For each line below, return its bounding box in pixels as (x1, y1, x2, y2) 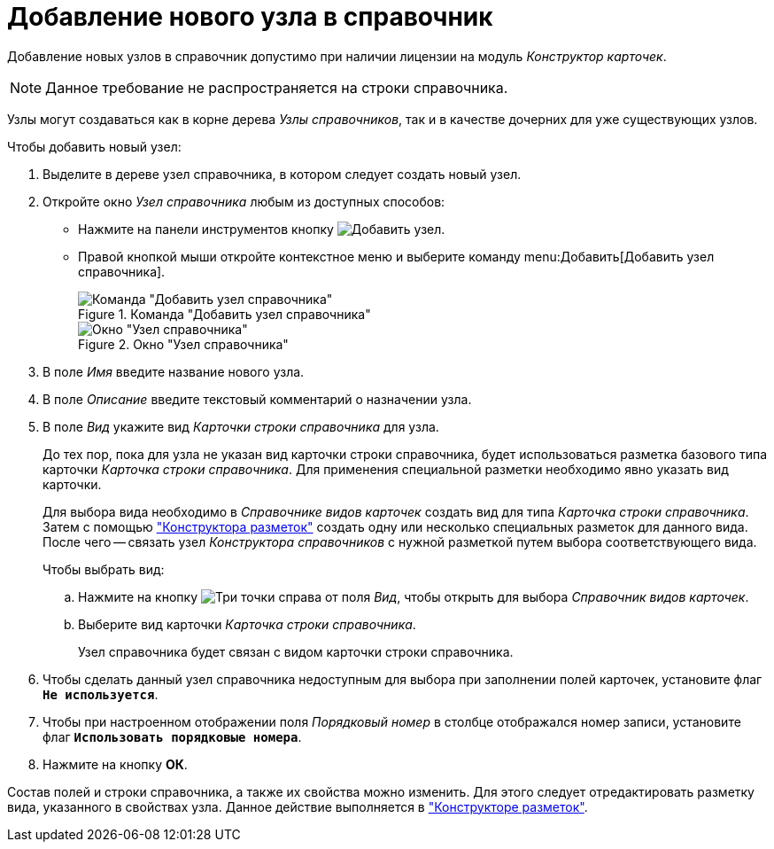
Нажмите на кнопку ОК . (43, 756, 188, 772)
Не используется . (43, 686, 159, 702)
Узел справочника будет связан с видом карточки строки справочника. (78, 643, 514, 659)
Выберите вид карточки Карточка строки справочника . (78, 616, 416, 632)
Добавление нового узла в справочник (7, 2, 493, 32)
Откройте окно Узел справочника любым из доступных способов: (43, 193, 445, 209)
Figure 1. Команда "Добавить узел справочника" (78, 306, 371, 322)
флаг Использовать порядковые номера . (43, 728, 302, 744)
